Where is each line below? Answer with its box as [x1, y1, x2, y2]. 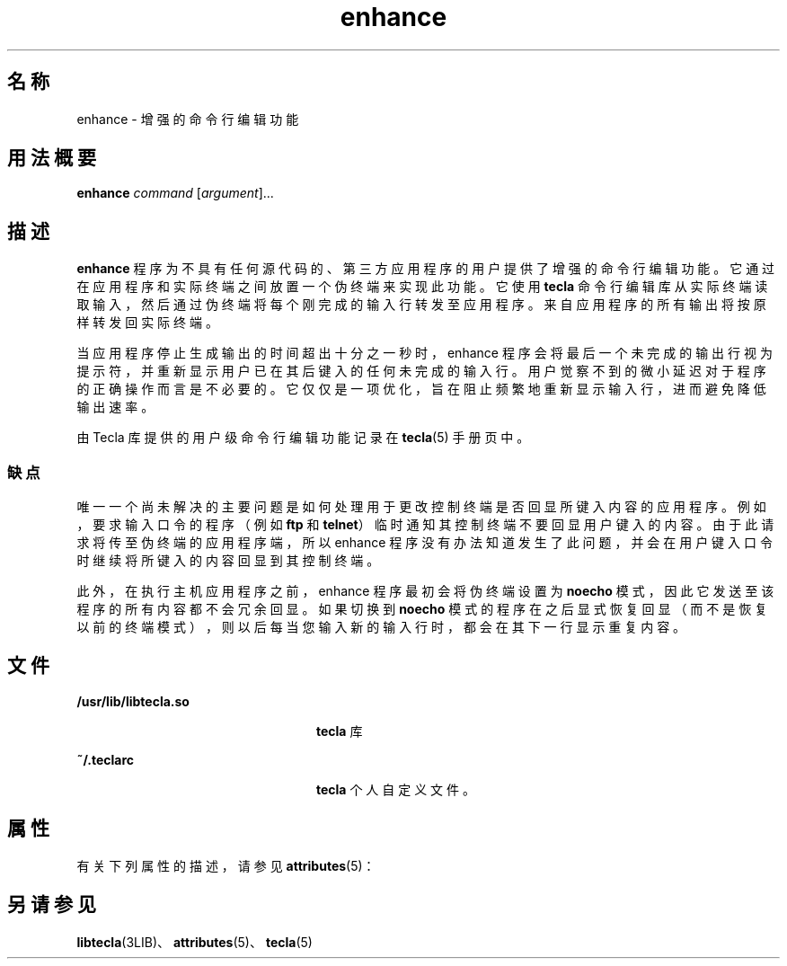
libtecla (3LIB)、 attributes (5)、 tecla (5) [76, 934, 313, 950]
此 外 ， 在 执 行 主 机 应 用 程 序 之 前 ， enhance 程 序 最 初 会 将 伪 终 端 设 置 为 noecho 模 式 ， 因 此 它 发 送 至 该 [76, 583, 774, 599]
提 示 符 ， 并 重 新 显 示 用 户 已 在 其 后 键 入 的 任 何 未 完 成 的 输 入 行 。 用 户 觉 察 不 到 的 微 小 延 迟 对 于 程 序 [76, 363, 766, 379]
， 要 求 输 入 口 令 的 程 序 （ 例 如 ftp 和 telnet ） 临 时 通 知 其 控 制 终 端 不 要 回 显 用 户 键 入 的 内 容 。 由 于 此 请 [76, 517, 774, 533]
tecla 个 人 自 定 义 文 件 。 [316, 781, 475, 797]
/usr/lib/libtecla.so [76, 693, 190, 709]
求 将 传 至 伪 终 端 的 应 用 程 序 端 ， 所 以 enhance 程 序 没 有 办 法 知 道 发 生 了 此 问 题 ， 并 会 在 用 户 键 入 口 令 [76, 535, 773, 551]
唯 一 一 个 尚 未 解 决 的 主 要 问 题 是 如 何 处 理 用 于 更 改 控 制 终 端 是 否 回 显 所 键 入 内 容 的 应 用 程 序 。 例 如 [76, 499, 766, 515]
